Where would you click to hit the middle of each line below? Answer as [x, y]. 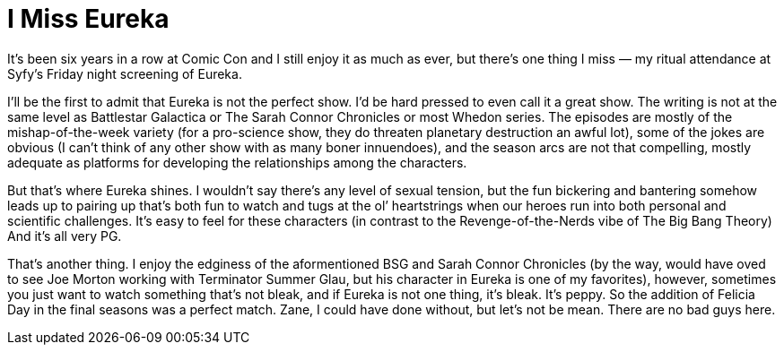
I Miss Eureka [88, 19]
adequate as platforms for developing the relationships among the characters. [237, 162]
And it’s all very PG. [65, 236]
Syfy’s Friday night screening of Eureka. [125, 73]
